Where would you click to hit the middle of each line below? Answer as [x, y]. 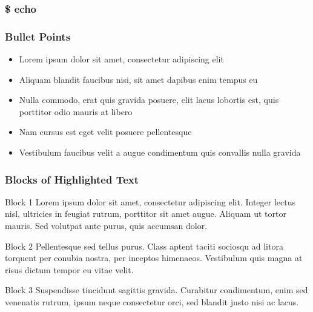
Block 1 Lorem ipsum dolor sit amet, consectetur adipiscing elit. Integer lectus [150, 201]
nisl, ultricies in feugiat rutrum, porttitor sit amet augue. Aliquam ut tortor [146, 214]
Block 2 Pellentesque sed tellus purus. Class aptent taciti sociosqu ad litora [144, 246]
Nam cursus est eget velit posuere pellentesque [105, 132]
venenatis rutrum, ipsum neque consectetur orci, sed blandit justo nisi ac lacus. [152, 302]
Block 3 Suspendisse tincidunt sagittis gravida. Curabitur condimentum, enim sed [156, 290]
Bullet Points [38, 36]
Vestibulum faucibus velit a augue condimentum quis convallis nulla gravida [160, 152]
